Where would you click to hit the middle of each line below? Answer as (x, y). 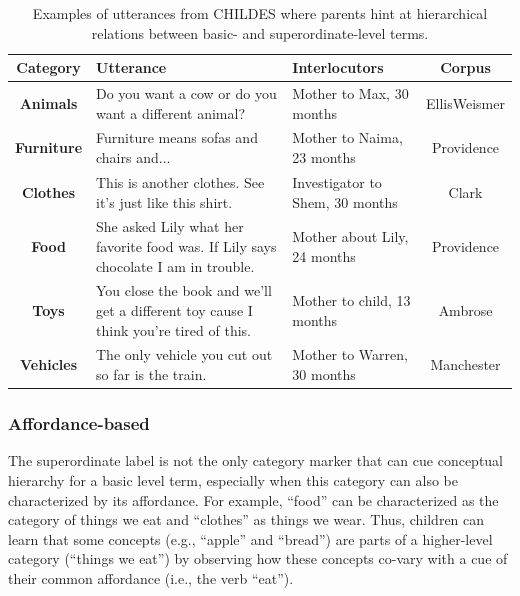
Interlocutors (338, 67)
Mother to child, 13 (351, 300)
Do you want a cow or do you (186, 93)
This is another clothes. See (180, 181)
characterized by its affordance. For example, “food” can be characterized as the (253, 499)
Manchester (465, 364)
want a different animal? (170, 112)
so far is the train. (151, 374)
